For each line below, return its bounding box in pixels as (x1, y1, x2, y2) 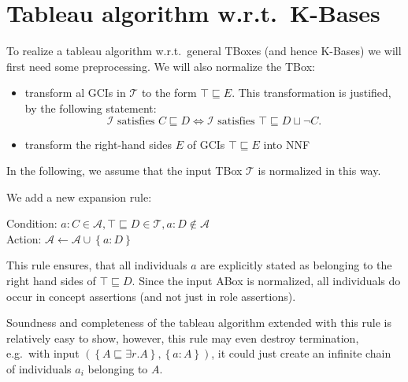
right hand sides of (6, 273, 96, 289)
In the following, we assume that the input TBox (6, 162, 243, 179)
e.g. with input (6, 345, 80, 362)
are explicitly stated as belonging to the (200, 257, 392, 273)
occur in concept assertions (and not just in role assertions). (6, 287, 296, 304)
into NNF (263, 135, 310, 152)
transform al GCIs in (24, 84, 126, 101)
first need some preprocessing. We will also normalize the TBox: (6, 57, 315, 74)
